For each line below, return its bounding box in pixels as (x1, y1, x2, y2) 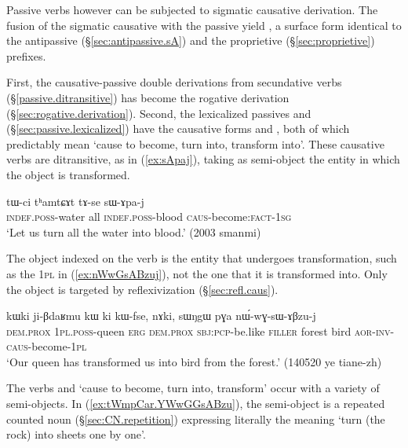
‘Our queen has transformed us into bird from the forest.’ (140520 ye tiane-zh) (6, 353, 382, 369)
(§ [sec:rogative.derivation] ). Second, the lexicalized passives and (6, 105, 311, 121)
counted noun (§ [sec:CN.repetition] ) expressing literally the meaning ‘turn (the (6, 410, 385, 427)
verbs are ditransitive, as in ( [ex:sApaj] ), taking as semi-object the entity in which (6, 151, 400, 167)
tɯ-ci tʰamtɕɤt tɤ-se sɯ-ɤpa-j (6, 193, 144, 209)
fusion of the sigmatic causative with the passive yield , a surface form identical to (6, 17, 402, 33)
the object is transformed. (6, 166, 130, 182)
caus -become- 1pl (6, 338, 87, 354)
